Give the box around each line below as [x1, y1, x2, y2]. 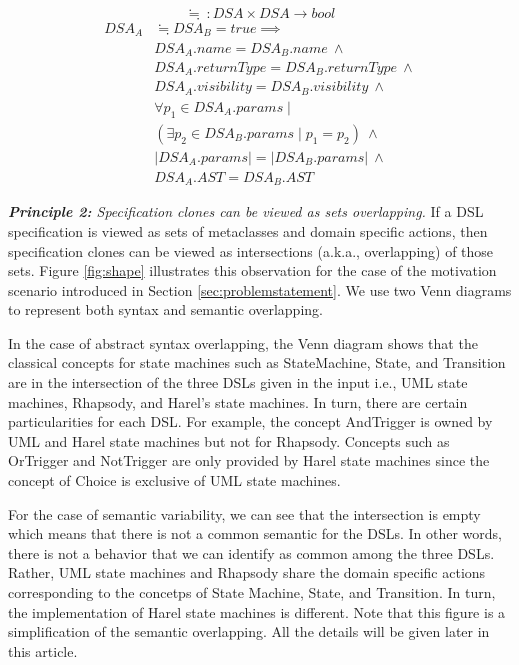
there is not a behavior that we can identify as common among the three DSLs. [8, 542, 495, 563]
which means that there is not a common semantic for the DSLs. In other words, [8, 523, 502, 544]
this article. [8, 640, 78, 661]
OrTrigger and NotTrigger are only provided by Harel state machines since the [8, 450, 490, 471]
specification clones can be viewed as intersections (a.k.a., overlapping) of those [8, 240, 494, 261]
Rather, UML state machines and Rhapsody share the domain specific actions [8, 562, 486, 583]
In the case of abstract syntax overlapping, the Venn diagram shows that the [8, 332, 478, 353]
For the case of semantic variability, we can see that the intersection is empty [8, 503, 481, 524]
